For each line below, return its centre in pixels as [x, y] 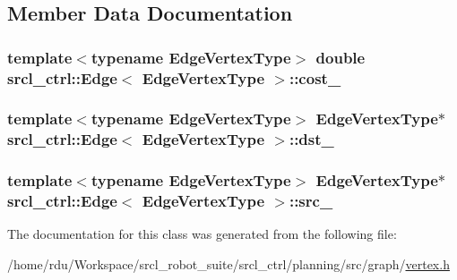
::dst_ [311, 139]
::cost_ [315, 77]
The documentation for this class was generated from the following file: [202, 234]
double [341, 57]
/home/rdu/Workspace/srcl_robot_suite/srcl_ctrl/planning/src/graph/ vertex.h [228, 264]
